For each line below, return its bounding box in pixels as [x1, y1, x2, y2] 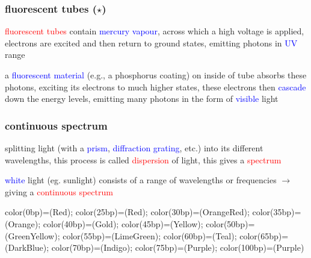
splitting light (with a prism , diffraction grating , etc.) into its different [5, 142, 263, 154]
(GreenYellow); [5, 229, 60, 242]
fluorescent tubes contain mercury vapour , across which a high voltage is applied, [5, 25, 304, 37]
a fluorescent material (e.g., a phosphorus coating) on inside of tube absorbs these [5, 69, 307, 81]
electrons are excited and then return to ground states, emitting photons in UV [5, 36, 298, 49]
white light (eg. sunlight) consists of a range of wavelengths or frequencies [5, 174, 277, 186]
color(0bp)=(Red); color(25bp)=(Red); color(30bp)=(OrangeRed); [5, 206, 250, 218]
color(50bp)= [206, 217, 255, 230]
